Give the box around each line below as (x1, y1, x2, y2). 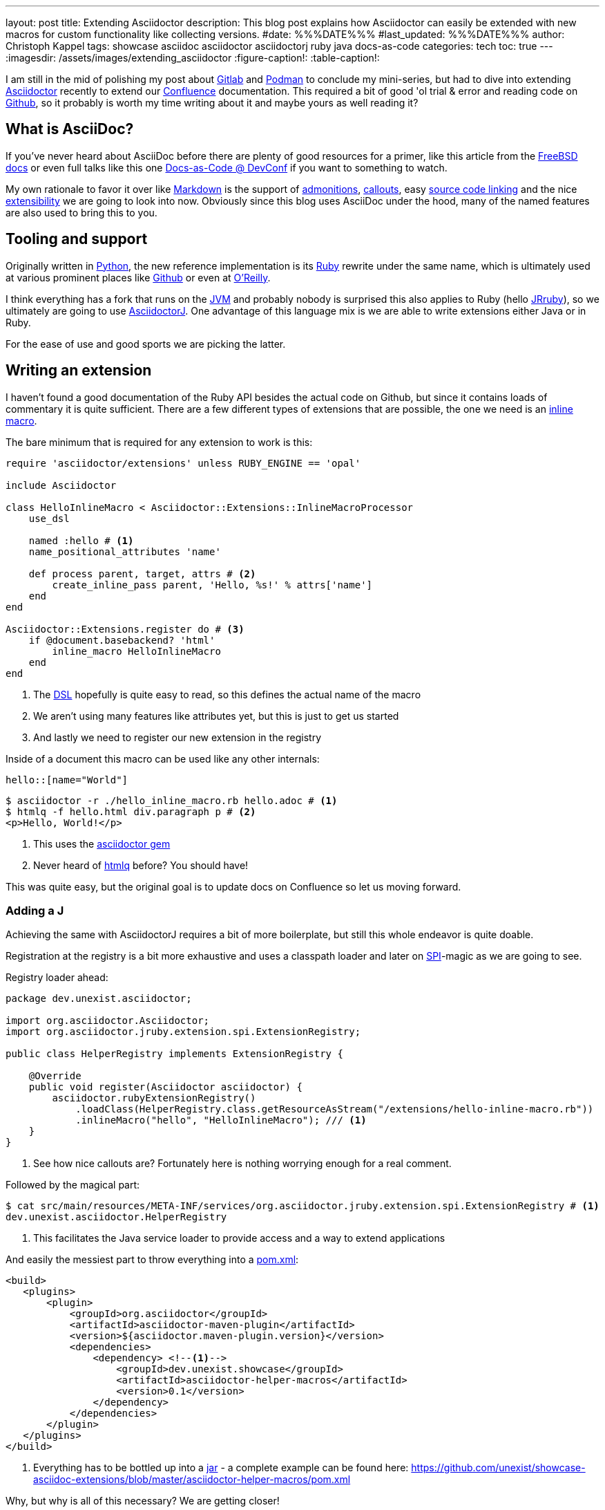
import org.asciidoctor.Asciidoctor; (6, 1015, 210, 1027)
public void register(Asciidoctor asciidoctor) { (28, 1081, 302, 1093)
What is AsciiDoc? (6, 120, 134, 138)
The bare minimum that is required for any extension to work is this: (6, 436, 313, 448)
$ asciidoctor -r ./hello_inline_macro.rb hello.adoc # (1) (6, 794, 338, 806)
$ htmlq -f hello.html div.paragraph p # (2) (6, 805, 256, 817)
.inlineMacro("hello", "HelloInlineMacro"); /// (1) (75, 1115, 367, 1126)
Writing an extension (6, 362, 152, 380)
